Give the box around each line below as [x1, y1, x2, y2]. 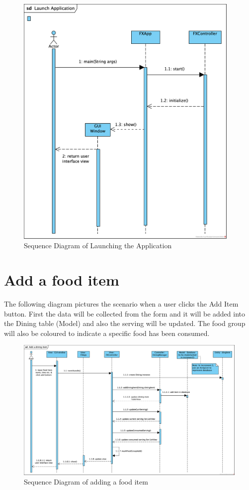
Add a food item [4, 270, 119, 290]
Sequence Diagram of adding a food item [24, 477, 148, 487]
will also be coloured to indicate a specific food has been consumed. [4, 327, 210, 338]
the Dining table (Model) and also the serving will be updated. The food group [4, 318, 246, 328]
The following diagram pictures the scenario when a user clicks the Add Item [4, 299, 239, 309]
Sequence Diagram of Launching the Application [24, 240, 172, 251]
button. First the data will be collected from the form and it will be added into [4, 308, 245, 319]
